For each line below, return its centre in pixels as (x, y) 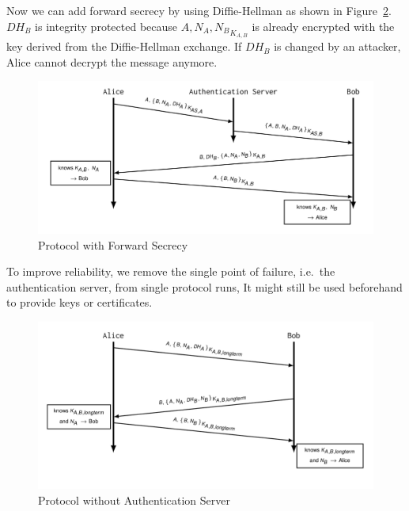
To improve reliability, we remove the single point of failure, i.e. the (171, 271)
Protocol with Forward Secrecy (113, 244)
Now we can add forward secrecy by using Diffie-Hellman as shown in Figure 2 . (199, 10)
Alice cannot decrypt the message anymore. (112, 61)
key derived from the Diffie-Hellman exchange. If (124, 46)
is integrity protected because (106, 26)
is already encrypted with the (323, 26)
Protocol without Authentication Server (134, 500)
